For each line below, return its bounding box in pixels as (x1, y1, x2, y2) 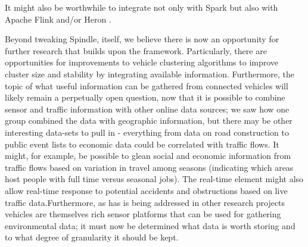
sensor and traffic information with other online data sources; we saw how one (5, 102, 290, 115)
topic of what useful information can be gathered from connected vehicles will (5, 79, 288, 92)
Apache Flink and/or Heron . (5, 12, 111, 25)
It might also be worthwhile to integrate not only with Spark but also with (5, 1, 278, 13)
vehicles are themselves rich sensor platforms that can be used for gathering (5, 208, 281, 220)
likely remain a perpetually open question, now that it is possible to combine (5, 91, 285, 104)
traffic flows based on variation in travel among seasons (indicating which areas (5, 161, 294, 173)
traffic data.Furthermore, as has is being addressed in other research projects (5, 196, 285, 208)
